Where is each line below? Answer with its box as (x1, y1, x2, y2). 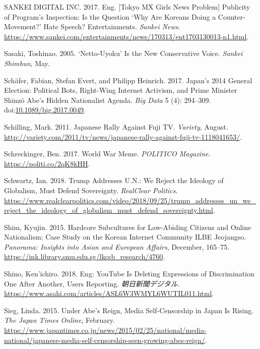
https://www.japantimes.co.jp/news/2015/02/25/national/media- (4, 325, 207, 335)
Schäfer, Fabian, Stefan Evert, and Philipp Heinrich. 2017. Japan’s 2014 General (4, 75, 252, 85)
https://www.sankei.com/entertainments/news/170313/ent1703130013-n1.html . (4, 31, 249, 41)
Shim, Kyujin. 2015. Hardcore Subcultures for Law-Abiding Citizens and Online (4, 221, 251, 232)
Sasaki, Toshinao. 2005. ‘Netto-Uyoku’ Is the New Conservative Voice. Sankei (4, 48, 243, 59)
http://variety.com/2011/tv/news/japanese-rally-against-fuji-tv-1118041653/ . (4, 131, 242, 142)
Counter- (218, 11, 245, 22)
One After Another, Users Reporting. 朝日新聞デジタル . (4, 278, 180, 288)
